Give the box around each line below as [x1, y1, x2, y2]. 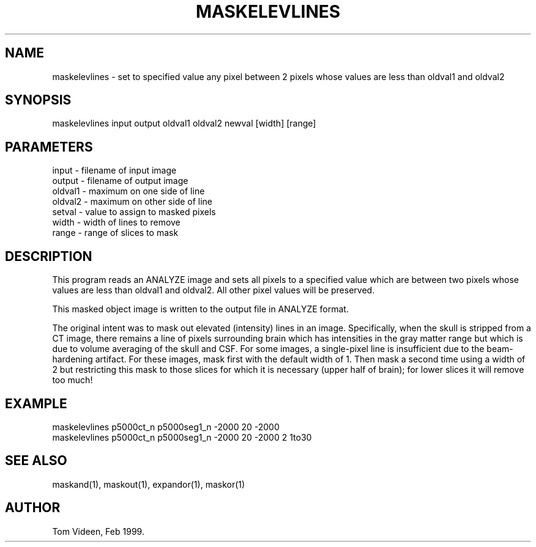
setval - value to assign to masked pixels [52, 207, 216, 218]
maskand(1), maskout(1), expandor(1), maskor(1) [52, 479, 245, 490]
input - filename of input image [52, 165, 177, 176]
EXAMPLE [5, 395, 67, 411]
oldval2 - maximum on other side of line [52, 196, 213, 207]
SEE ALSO [5, 453, 67, 469]
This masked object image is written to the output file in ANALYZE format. [52, 304, 349, 315]
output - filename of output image [52, 175, 188, 186]
